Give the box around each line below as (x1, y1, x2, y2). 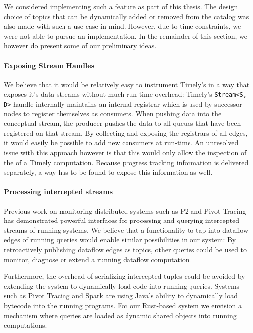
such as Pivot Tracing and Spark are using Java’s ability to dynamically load (4, 290, 238, 301)
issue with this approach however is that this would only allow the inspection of (4, 147, 247, 158)
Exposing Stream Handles (4, 60, 95, 70)
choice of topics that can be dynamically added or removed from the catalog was (4, 11, 249, 21)
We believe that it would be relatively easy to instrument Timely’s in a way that (4, 79, 250, 89)
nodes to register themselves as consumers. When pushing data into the (4, 108, 222, 118)
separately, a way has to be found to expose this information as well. (4, 167, 213, 177)
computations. (4, 320, 47, 330)
